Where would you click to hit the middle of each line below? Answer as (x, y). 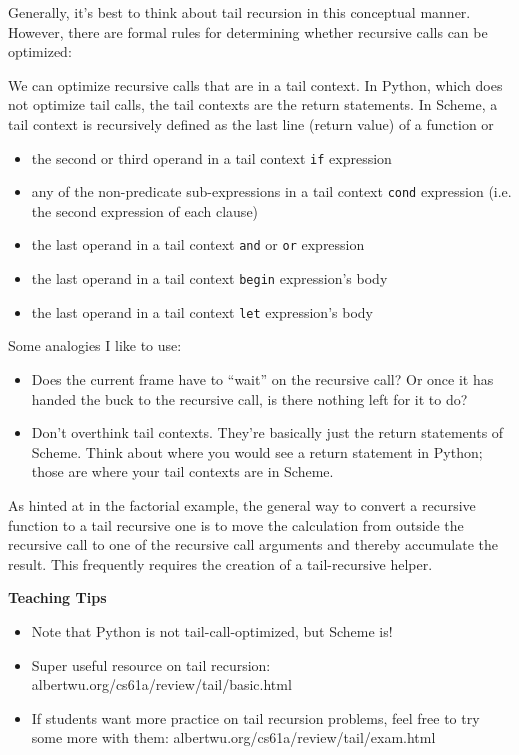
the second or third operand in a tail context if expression (211, 157)
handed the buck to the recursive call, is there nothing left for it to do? (249, 398)
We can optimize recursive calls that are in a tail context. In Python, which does (255, 84)
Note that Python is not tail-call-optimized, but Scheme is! (212, 630)
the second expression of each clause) (145, 210)
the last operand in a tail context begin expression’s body (209, 278)
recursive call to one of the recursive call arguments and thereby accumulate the (253, 544)
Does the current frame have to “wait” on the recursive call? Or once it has (262, 379)
